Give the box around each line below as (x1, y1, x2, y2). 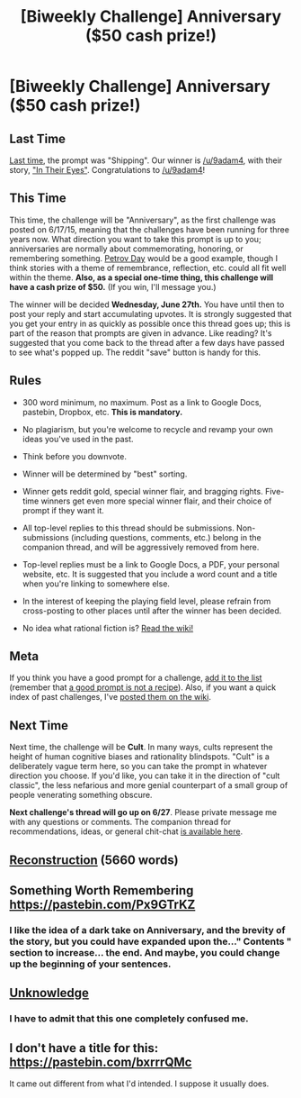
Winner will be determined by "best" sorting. (22, 468, 188, 479)
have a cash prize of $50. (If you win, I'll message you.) (9, 281, 217, 292)
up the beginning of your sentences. (9, 957, 172, 970)
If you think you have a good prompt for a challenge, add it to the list (9, 673, 262, 684)
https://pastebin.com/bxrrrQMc (9, 1054, 192, 1069)
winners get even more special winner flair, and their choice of (40, 495, 272, 506)
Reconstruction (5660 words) (9, 852, 179, 867)
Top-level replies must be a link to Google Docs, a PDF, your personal (22, 558, 280, 569)
